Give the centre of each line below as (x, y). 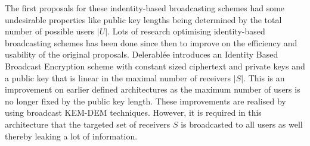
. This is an (264, 77)
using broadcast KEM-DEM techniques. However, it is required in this (133, 112)
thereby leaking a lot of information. (71, 136)
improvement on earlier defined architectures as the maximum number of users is (153, 89)
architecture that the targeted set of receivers (88, 124)
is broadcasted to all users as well (242, 124)
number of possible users (50, 31)
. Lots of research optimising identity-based (186, 31)
